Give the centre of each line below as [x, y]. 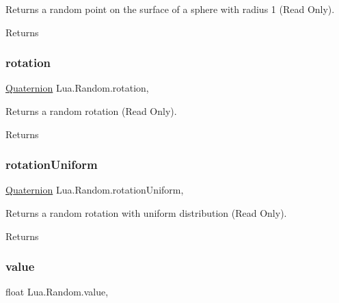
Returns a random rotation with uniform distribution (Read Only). [146, 213]
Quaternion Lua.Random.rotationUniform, [95, 190]
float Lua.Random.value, [57, 292]
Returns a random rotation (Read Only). [91, 111]
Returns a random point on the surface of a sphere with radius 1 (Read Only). [170, 9]
